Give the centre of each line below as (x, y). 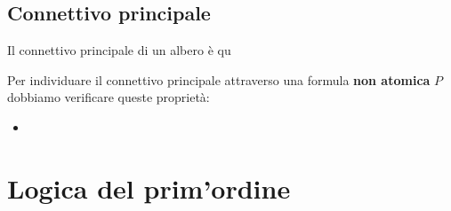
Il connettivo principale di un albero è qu (119, 50)
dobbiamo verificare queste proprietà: (109, 97)
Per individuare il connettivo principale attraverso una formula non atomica (219, 79)
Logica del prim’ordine (149, 188)
